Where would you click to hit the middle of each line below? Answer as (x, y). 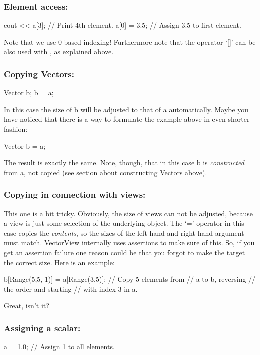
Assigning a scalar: (42, 327)
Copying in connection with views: (75, 194)
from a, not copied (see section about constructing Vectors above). (106, 172)
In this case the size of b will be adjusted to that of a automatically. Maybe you (126, 109)
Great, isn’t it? (27, 305)
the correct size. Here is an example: (59, 262)
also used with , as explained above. (59, 52)
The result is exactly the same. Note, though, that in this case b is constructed (124, 163)
